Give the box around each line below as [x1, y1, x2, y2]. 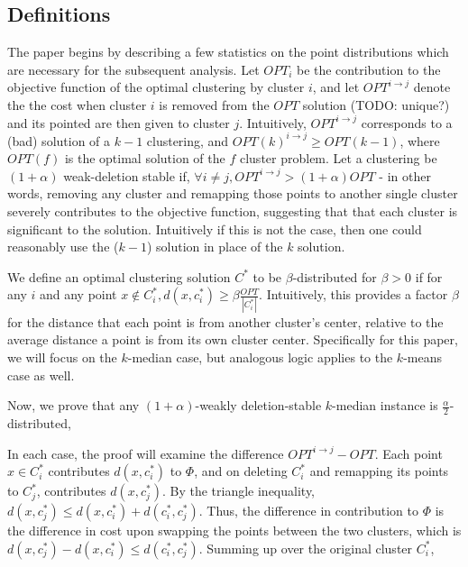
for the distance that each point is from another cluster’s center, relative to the [7, 312, 444, 331]
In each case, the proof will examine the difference [7, 444, 284, 462]
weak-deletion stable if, [63, 166, 190, 185]
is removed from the [159, 95, 270, 114]
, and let [312, 78, 360, 96]
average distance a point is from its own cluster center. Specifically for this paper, [7, 330, 458, 349]
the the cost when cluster [7, 95, 147, 114]
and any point [39, 285, 117, 304]
